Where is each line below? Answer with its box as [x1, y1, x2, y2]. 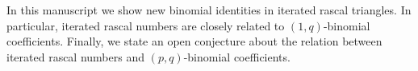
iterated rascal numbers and [6, 48, 144, 65]
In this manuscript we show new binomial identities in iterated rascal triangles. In [6, 2, 412, 18]
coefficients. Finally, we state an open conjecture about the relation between [6, 33, 382, 49]
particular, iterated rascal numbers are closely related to [6, 17, 285, 34]
